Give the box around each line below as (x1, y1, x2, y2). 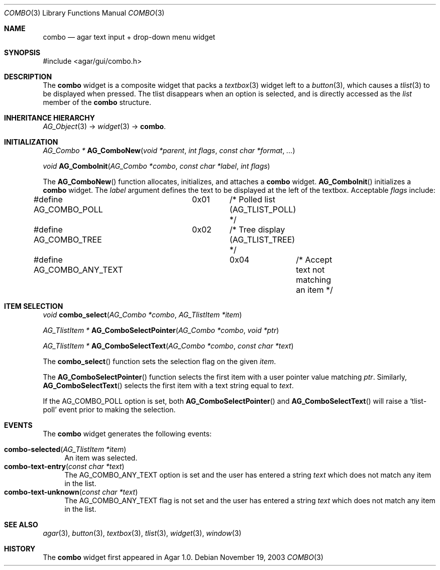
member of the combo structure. (43, 98, 152, 106)
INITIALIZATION (4, 138, 58, 146)
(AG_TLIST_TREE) (230, 235, 295, 245)
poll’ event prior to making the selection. (43, 405, 176, 414)
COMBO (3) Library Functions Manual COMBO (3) (4, 9, 165, 17)
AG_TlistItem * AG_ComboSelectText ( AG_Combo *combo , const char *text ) (43, 341, 294, 350)
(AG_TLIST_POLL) (230, 204, 296, 214)
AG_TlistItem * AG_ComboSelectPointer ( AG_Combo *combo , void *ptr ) (43, 326, 279, 334)
